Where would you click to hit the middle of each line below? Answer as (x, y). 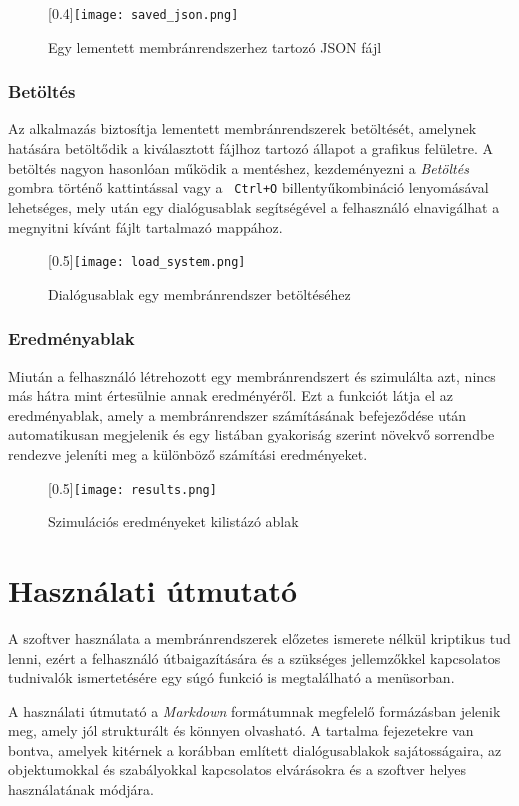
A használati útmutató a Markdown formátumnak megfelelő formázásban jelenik (254, 710)
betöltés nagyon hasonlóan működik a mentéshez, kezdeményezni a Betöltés (238, 167)
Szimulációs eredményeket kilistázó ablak (173, 521)
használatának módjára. (81, 789)
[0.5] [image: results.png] (132, 487)
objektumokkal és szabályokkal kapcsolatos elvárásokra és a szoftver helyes (237, 769)
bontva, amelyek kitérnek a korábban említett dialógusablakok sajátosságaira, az (255, 749)
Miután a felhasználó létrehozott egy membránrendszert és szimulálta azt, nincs (252, 375)
